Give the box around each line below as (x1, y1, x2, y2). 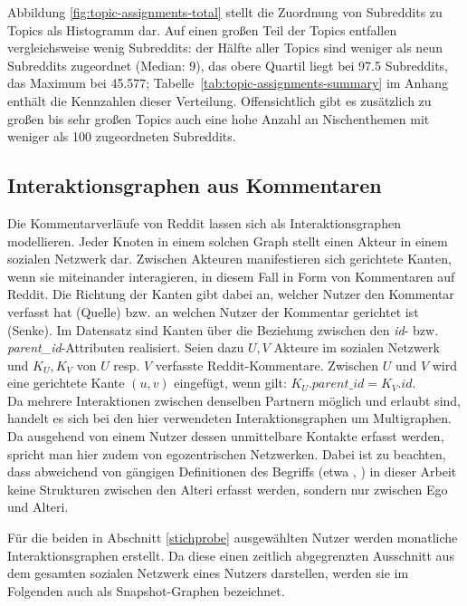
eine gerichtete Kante (7, 373, 125, 392)
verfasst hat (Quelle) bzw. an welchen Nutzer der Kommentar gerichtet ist (7, 302, 419, 321)
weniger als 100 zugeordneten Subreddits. (7, 127, 236, 146)
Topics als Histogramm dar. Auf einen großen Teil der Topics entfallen (7, 20, 397, 39)
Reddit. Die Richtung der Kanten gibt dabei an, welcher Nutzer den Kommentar (7, 284, 454, 303)
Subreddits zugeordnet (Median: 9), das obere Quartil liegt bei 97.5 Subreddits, (7, 55, 449, 74)
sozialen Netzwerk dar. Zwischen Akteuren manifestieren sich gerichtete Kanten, (7, 249, 452, 268)
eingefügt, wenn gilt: (174, 373, 287, 392)
